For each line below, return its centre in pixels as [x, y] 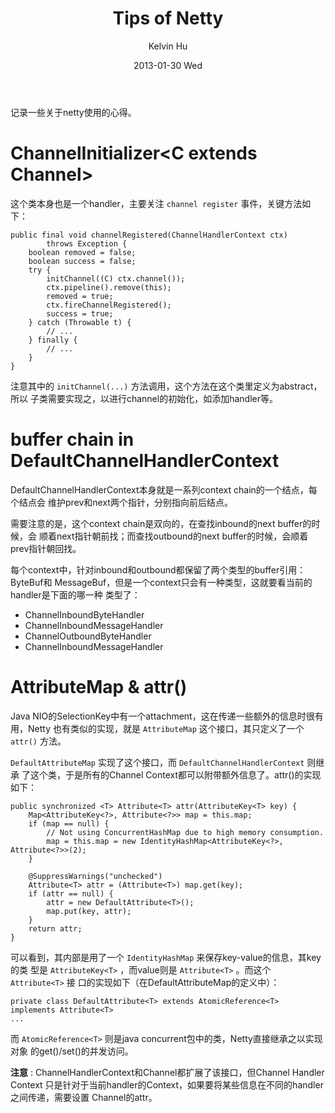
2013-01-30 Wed [168, 65]
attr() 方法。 [38, 741]
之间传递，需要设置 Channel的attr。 [84, 1097]
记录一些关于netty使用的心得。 [73, 112]
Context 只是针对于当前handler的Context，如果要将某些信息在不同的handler [167, 1084]
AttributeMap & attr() [99, 687]
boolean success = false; [82, 261]
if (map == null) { [69, 823]
